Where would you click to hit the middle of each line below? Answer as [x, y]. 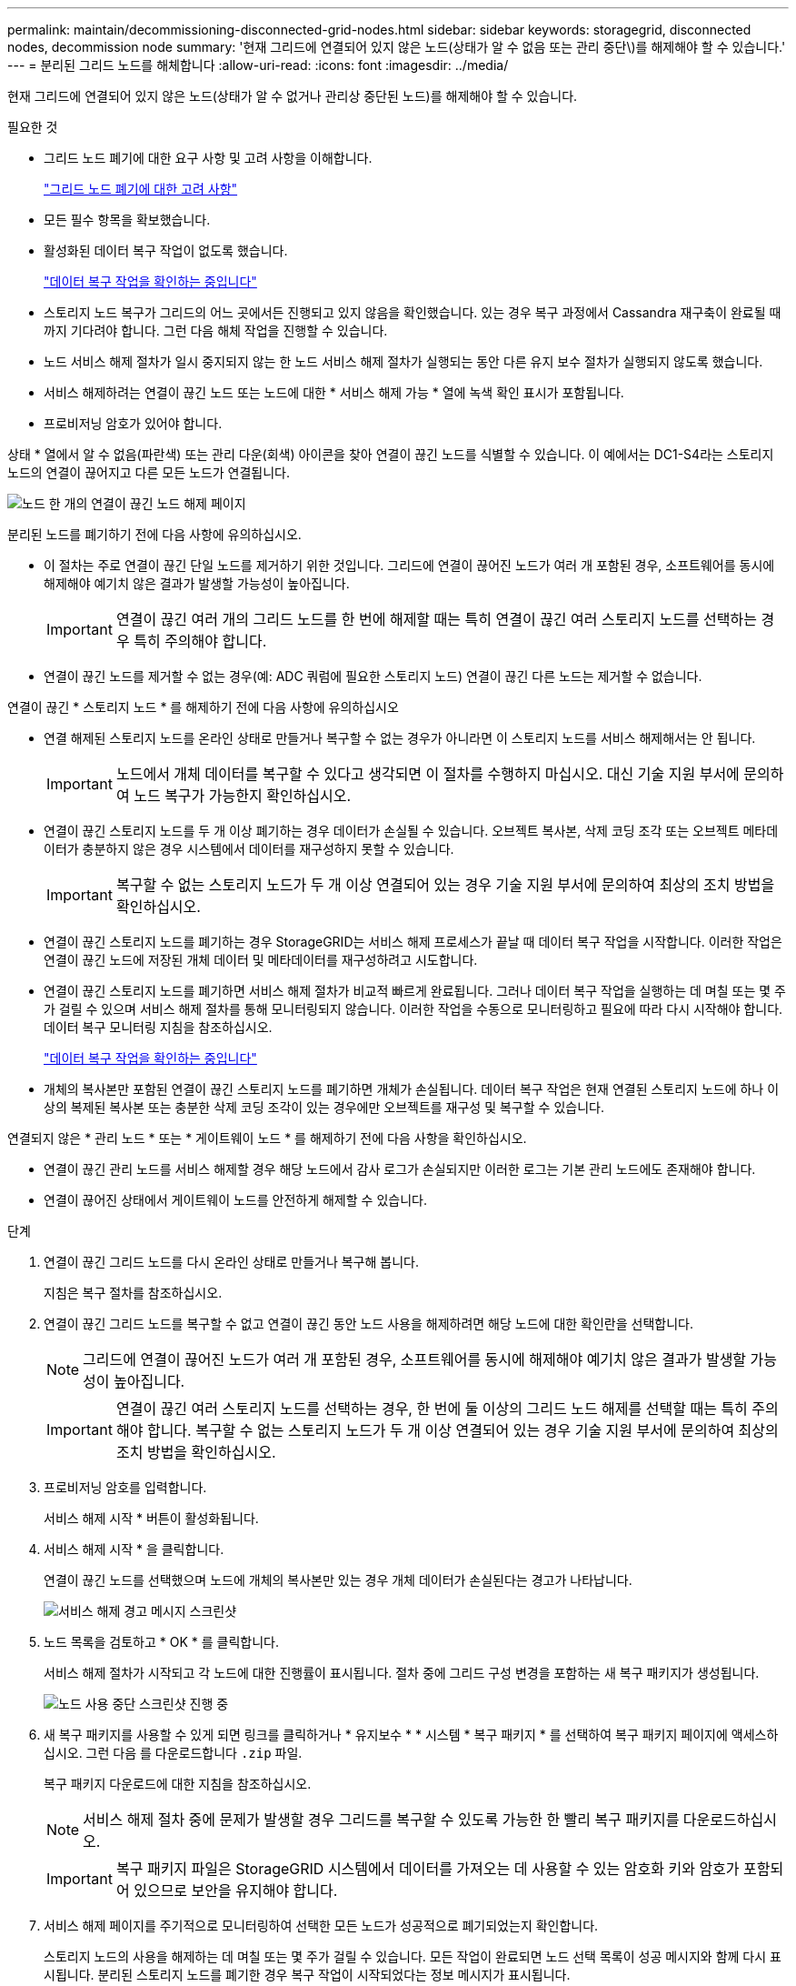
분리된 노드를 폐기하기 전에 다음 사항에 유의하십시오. [154, 534]
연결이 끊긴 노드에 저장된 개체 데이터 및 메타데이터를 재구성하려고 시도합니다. [261, 960]
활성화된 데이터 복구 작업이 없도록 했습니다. [166, 251]
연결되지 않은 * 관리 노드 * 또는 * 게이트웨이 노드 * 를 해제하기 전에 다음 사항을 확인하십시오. [267, 1138]
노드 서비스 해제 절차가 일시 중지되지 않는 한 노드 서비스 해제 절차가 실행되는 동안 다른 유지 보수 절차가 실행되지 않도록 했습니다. [403, 361]
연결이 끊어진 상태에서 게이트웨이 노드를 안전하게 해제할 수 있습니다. [235, 1200]
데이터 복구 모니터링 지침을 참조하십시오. [158, 1027]
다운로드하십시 [730, 1820]
